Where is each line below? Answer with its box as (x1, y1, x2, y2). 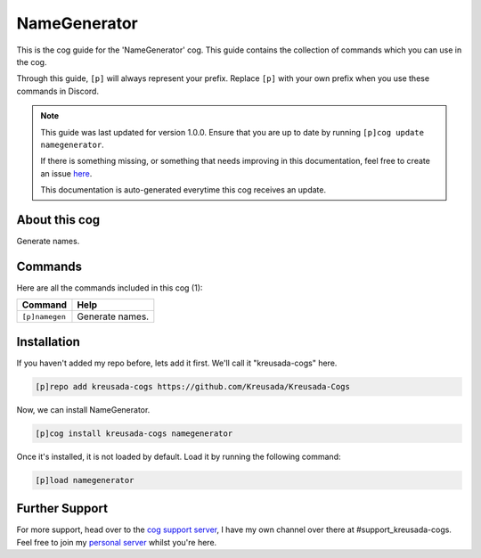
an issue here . (40, 168, 93, 178)
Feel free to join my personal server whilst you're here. (16, 537, 217, 547)
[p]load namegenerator (35, 475, 135, 485)
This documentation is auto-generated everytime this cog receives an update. (40, 185, 327, 195)
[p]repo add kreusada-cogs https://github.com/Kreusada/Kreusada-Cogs (35, 382, 351, 391)
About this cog (16, 212, 101, 227)
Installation (16, 334, 80, 349)
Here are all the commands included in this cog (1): (16, 282, 203, 293)
